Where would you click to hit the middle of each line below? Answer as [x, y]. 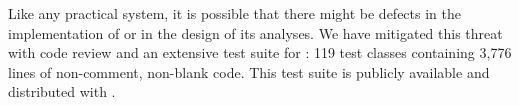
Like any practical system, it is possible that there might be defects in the [234, 13]
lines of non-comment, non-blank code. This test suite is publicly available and [249, 71]
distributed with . [62, 91]
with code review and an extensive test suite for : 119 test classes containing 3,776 [260, 52]
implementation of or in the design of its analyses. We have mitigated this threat [255, 32]
